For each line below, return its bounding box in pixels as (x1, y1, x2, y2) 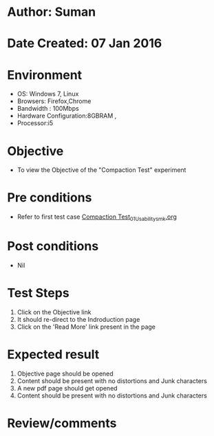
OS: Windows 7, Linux (17, 90, 79, 98)
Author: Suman (7, 4, 96, 20)
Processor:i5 (17, 119, 54, 127)
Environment (7, 67, 83, 83)
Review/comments (7, 415, 117, 430)
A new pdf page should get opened (17, 384, 118, 392)
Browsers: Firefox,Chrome (17, 97, 92, 105)
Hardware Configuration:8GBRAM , (17, 111, 117, 120)
